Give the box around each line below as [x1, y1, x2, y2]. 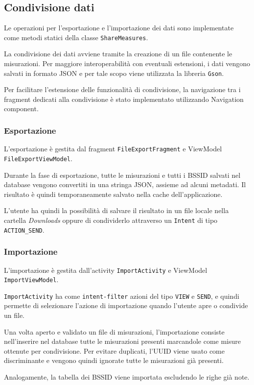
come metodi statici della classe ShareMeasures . [4, 32, 148, 42]
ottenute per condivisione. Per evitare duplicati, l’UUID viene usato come [4, 345, 225, 356]
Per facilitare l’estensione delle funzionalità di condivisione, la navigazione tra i [4, 84, 241, 95]
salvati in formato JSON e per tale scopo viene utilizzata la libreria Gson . [4, 68, 224, 78]
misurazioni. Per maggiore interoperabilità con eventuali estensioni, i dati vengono [4, 58, 251, 69]
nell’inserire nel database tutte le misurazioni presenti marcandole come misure [4, 336, 241, 346]
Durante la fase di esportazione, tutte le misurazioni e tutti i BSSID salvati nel [4, 169, 241, 180]
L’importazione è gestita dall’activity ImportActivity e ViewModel [4, 265, 208, 275]
